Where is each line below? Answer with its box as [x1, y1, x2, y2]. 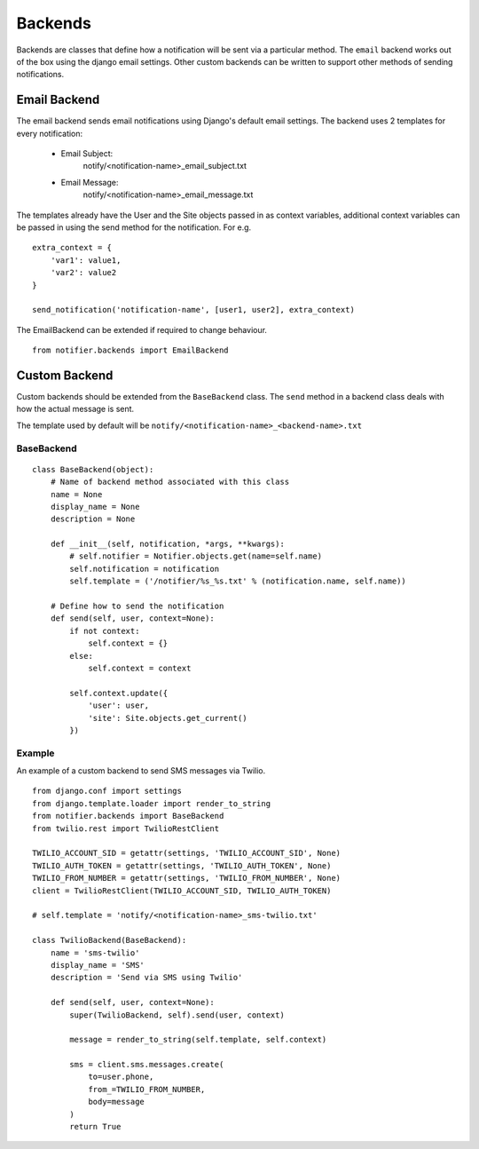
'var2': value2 [50, 267, 117, 278]
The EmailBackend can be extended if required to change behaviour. [16, 324, 268, 335]
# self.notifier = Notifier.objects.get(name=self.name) [69, 551, 323, 561]
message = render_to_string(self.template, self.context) [69, 1034, 327, 1045]
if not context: [69, 626, 140, 636]
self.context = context [88, 662, 192, 673]
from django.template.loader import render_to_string [32, 798, 271, 808]
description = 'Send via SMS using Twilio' [50, 972, 243, 983]
